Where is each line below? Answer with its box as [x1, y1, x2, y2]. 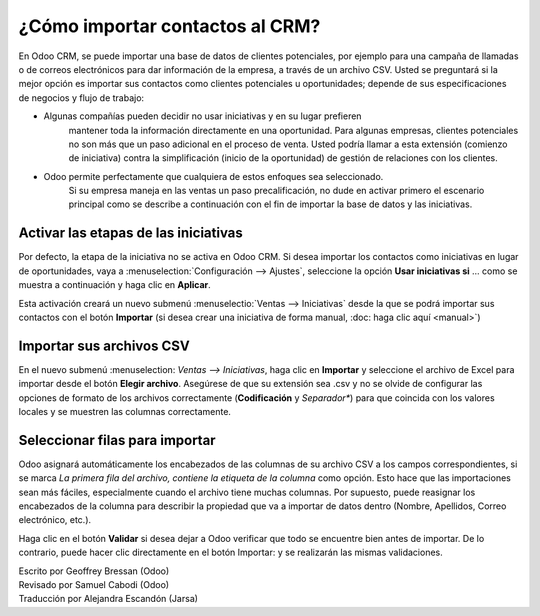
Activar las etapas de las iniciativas [18, 225, 244, 242]
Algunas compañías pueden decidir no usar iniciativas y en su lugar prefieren [43, 110, 362, 122]
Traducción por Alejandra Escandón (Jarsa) [18, 593, 199, 605]
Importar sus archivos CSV [18, 337, 190, 354]
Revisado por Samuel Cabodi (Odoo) [18, 579, 170, 591]
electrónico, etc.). [18, 514, 92, 526]
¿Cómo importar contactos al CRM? [18, 15, 321, 37]
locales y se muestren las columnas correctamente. [18, 406, 232, 417]
